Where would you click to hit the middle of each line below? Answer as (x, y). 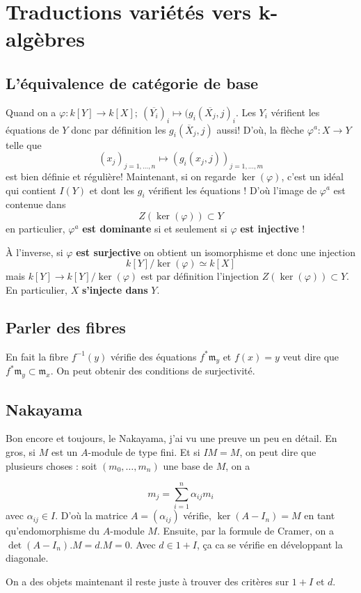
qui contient (31, 190)
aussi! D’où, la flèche (260, 129)
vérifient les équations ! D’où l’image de (233, 190)
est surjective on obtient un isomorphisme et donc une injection (216, 252)
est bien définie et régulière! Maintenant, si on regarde (121, 176)
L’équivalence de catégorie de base (132, 82)
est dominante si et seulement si (155, 228)
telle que (24, 144)
